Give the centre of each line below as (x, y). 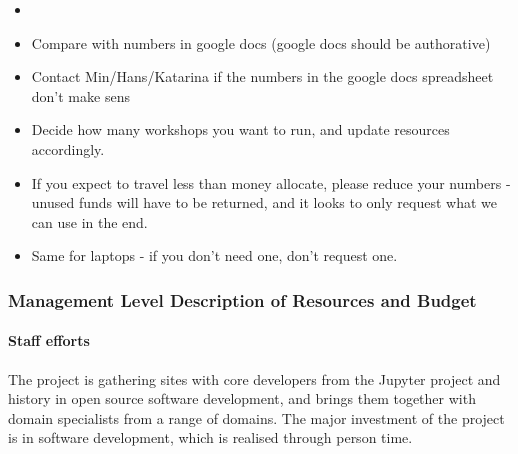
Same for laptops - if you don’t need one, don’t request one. (214, 255)
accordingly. (68, 148)
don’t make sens (80, 95)
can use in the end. (89, 221)
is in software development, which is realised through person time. (210, 437)
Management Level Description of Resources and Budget (242, 299)
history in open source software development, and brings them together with (242, 398)
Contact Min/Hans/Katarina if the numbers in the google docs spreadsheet (262, 76)
